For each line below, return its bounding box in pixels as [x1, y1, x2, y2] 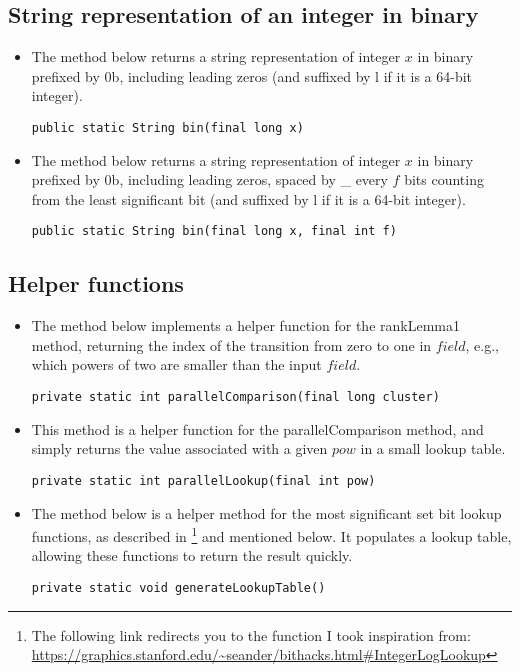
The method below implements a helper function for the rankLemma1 [31, 315, 460, 336]
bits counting [404, 169, 484, 190]
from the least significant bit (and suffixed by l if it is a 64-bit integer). [31, 188, 466, 209]
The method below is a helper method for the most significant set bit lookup [31, 502, 502, 523]
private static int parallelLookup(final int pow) [31, 473, 376, 488]
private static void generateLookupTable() [31, 581, 326, 595]
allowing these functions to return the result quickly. [31, 545, 353, 566]
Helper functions [8, 268, 184, 299]
